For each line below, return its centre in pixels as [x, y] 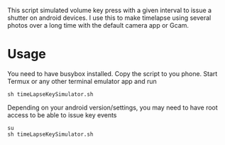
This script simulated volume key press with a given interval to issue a [109, 10]
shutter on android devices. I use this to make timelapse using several [109, 18]
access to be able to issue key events [62, 115]
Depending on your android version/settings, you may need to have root [112, 107]
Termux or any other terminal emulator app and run [82, 81]
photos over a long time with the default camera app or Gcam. [98, 25]
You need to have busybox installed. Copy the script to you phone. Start [112, 73]
